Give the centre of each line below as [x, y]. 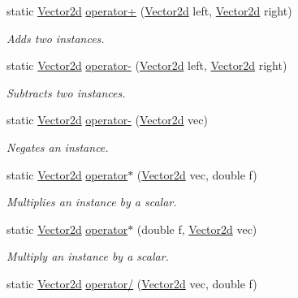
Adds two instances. [56, 38]
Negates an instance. [58, 147]
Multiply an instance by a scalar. [88, 256]
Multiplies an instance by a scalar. [92, 202]
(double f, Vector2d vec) [197, 229]
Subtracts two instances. [66, 92]
